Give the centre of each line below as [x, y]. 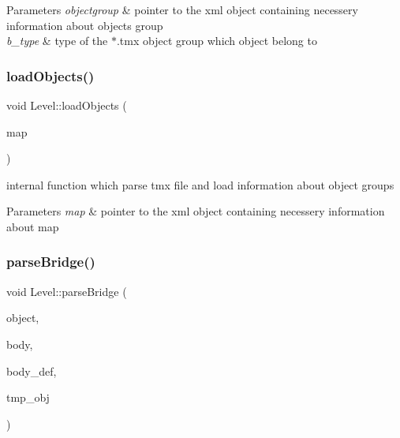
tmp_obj [28, 397]
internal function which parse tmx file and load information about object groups [200, 184]
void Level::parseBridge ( [67, 291]
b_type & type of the [57, 41]
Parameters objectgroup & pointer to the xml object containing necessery [182, 9]
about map [33, 226]
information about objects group [85, 25]
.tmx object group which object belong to [217, 41]
